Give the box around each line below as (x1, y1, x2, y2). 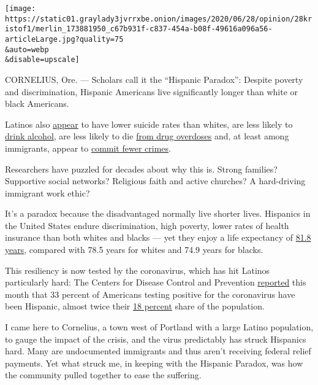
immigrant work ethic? (5, 186, 90, 199)
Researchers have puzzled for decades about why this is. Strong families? (5, 162, 278, 175)
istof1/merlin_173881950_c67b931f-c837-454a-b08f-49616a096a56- (5, 25, 273, 34)
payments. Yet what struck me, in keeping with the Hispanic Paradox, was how (5, 356, 303, 369)
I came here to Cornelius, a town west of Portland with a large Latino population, (5, 321, 314, 333)
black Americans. (5, 97, 69, 110)
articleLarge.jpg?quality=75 (5, 34, 124, 44)
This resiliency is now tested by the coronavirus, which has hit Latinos (5, 263, 270, 276)
